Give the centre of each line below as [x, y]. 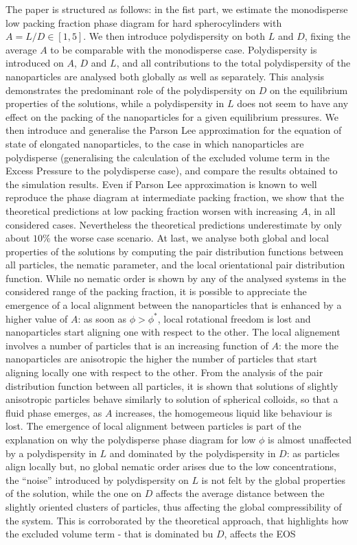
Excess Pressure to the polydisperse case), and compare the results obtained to [172, 171]
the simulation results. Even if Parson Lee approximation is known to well [161, 184]
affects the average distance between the [240, 493]
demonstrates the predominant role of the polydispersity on [131, 90]
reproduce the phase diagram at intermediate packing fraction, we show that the [175, 197]
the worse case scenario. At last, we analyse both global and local [191, 238]
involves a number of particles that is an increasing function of [137, 345]
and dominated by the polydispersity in [193, 453]
